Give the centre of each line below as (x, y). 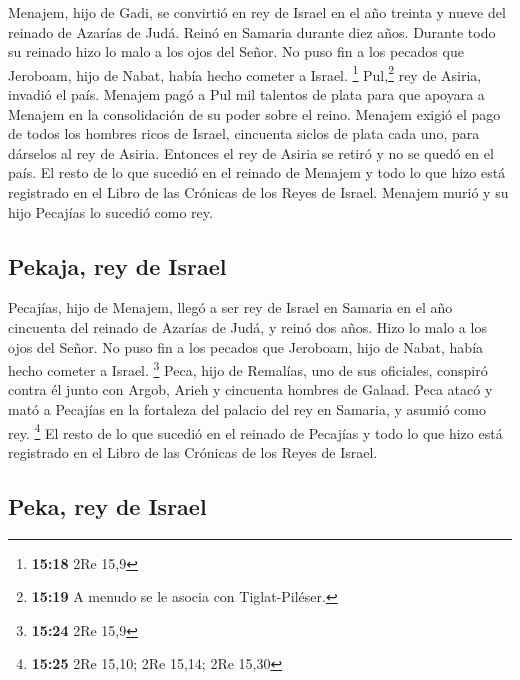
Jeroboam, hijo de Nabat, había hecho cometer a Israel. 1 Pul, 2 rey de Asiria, (245, 73)
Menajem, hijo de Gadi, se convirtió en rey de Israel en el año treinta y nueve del (257, 12)
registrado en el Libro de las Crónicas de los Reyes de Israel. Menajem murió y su (258, 192)
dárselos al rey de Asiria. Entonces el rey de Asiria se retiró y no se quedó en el (251, 152)
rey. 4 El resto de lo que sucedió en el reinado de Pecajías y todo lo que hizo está (255, 431)
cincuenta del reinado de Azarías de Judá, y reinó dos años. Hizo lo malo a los (247, 326)
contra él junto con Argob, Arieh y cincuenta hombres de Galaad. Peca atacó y (250, 389)
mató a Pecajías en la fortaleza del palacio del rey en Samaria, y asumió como (247, 409)
